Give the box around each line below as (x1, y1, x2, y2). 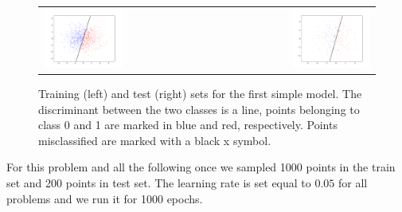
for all (338, 175, 368, 191)
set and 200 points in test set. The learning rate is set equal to (6, 175, 311, 191)
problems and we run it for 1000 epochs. (6, 190, 203, 206)
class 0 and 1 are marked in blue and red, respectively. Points (38, 116, 338, 133)
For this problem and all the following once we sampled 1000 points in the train (6, 159, 396, 175)
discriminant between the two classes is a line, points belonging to (38, 100, 360, 117)
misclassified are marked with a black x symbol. (38, 132, 271, 148)
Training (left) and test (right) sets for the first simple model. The (38, 85, 362, 102)
